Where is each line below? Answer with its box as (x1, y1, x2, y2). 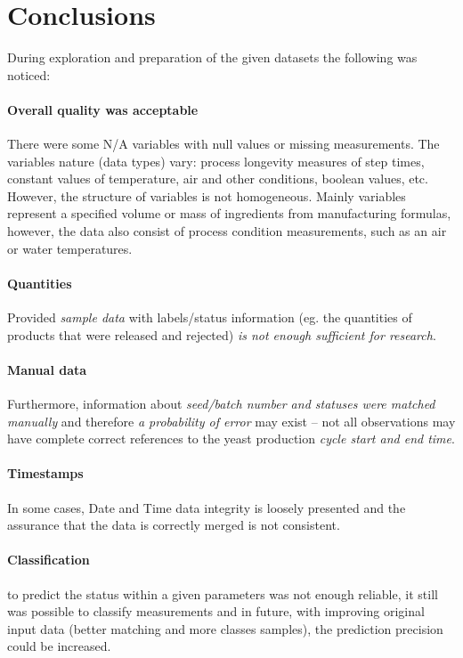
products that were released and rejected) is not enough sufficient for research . (7, 325, 436, 344)
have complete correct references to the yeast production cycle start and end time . (7, 429, 455, 448)
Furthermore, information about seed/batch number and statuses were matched (7, 394, 435, 413)
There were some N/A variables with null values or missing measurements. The (7, 134, 440, 153)
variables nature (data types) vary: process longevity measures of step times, (7, 151, 425, 170)
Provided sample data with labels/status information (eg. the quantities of (7, 308, 412, 327)
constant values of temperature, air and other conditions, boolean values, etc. (7, 169, 428, 188)
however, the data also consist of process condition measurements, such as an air (7, 222, 447, 240)
